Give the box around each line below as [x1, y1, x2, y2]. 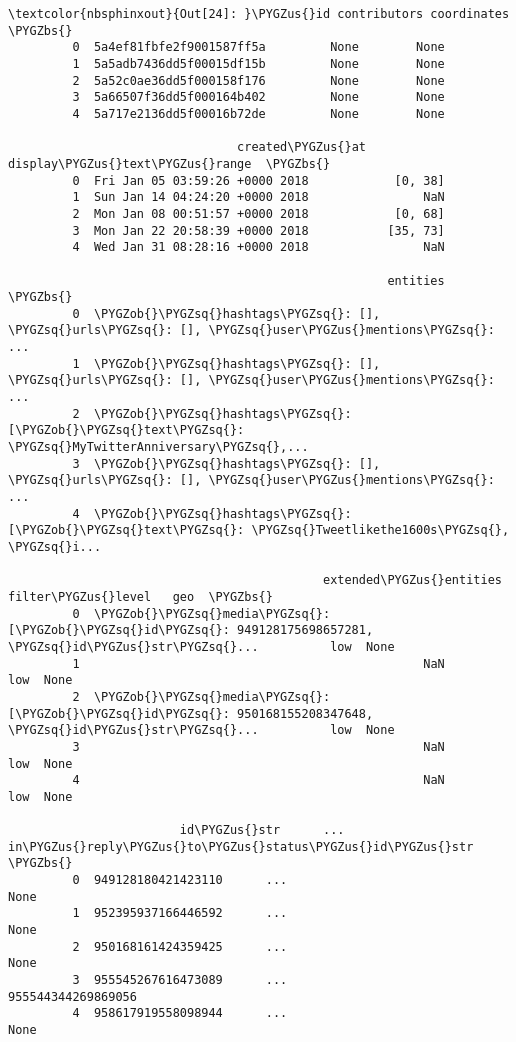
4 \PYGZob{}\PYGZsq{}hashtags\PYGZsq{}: [72, 506, 352, 521]
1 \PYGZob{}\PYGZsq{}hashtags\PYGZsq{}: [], [72, 356, 381, 371]
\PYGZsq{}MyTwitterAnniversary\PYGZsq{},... [8, 440, 309, 455]
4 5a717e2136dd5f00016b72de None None [72, 106, 445, 121]
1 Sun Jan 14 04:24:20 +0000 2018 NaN [72, 190, 445, 205]
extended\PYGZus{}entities [323, 573, 502, 588]
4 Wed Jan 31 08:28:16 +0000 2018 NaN [72, 240, 445, 255]
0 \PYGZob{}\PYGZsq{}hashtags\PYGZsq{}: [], [72, 306, 381, 321]
